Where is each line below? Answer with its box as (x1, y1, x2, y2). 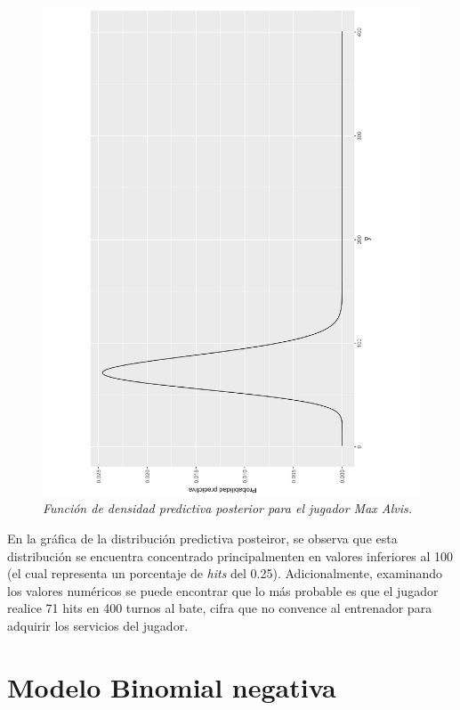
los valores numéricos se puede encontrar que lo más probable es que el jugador (7, 581, 439, 600)
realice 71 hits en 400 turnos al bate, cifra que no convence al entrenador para (7, 599, 432, 617)
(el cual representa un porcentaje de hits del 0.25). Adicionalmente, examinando (7, 564, 443, 583)
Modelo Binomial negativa (7, 668, 336, 705)
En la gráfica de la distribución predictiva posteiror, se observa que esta (7, 529, 398, 548)
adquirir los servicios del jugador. (7, 616, 189, 635)
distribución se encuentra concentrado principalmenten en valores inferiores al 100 (7, 546, 454, 565)
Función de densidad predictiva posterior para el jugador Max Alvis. (43, 499, 413, 518)
